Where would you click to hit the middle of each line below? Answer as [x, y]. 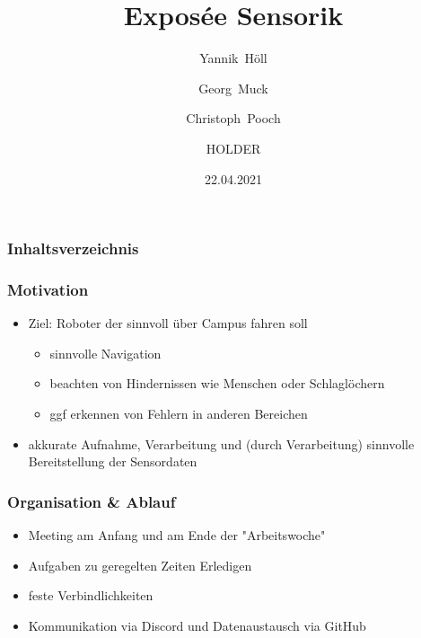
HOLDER [233, 148]
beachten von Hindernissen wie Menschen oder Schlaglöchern [217, 383]
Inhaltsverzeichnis [73, 248]
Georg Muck [233, 88]
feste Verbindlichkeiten [91, 595]
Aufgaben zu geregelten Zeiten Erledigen [140, 565]
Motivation [48, 289]
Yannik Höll [233, 58]
